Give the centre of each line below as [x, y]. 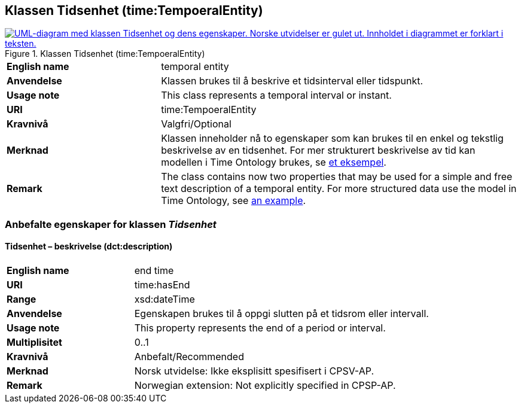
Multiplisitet [34, 342]
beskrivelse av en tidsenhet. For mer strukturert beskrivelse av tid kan [318, 150]
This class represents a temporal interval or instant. [276, 95]
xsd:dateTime [164, 299]
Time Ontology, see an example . [234, 201]
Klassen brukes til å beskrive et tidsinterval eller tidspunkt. [292, 81]
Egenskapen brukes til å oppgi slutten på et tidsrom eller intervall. [281, 314]
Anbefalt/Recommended [189, 357]
